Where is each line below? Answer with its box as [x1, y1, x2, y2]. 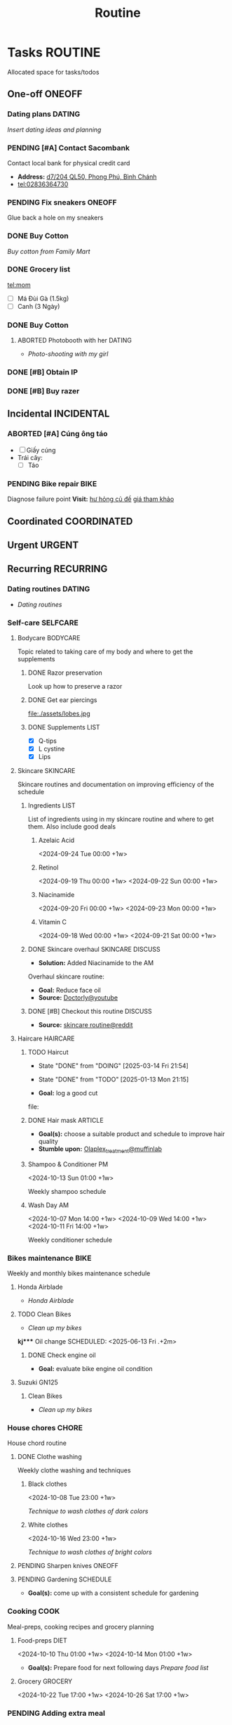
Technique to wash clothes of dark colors [27, 1507, 149, 1515]
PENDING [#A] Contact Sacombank [7, 143, 130, 153]
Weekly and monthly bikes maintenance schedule [7, 1269, 151, 1278]
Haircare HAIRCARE [17, 1034, 75, 1043]
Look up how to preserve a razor [27, 682, 123, 690]
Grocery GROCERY [17, 1676, 73, 1686]
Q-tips [38, 737, 57, 745]
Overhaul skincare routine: [27, 972, 105, 981]
